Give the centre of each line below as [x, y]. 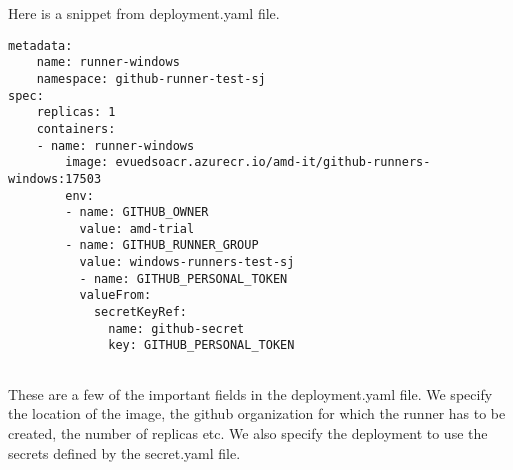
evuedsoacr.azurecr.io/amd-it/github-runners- [273, 162]
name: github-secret [176, 328]
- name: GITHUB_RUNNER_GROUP [162, 245]
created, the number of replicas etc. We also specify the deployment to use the [248, 432]
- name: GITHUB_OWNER [137, 212]
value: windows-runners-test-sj [187, 262]
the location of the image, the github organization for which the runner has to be [257, 413]
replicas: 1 [76, 112]
